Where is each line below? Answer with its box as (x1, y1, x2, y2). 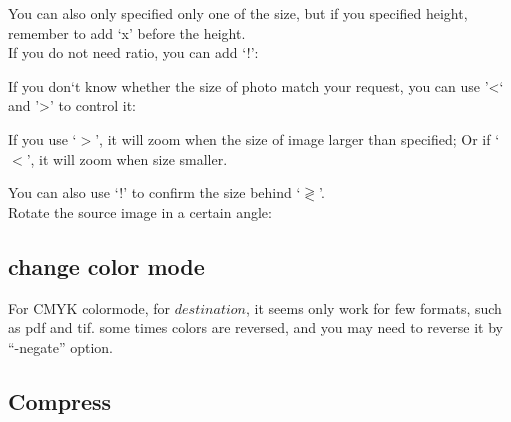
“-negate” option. (8, 336, 113, 357)
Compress (8, 385, 112, 416)
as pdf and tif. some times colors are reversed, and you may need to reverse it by (8, 317, 503, 338)
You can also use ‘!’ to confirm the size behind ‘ (8, 182, 301, 203)
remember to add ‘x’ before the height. (8, 22, 246, 43)
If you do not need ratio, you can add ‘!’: (8, 42, 259, 63)
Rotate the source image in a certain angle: (8, 201, 272, 222)
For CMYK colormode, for (8, 297, 171, 318)
